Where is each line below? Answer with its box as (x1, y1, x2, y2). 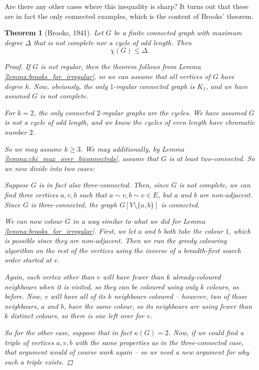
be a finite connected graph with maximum (113, 27, 242, 38)
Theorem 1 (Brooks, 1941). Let (4, 27, 103, 38)
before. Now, (4, 291, 42, 301)
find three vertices (4, 189, 58, 199)
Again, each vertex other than (4, 272, 94, 282)
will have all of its (50, 291, 106, 301)
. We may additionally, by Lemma (81, 143, 184, 154)
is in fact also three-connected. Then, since (39, 180, 169, 190)
